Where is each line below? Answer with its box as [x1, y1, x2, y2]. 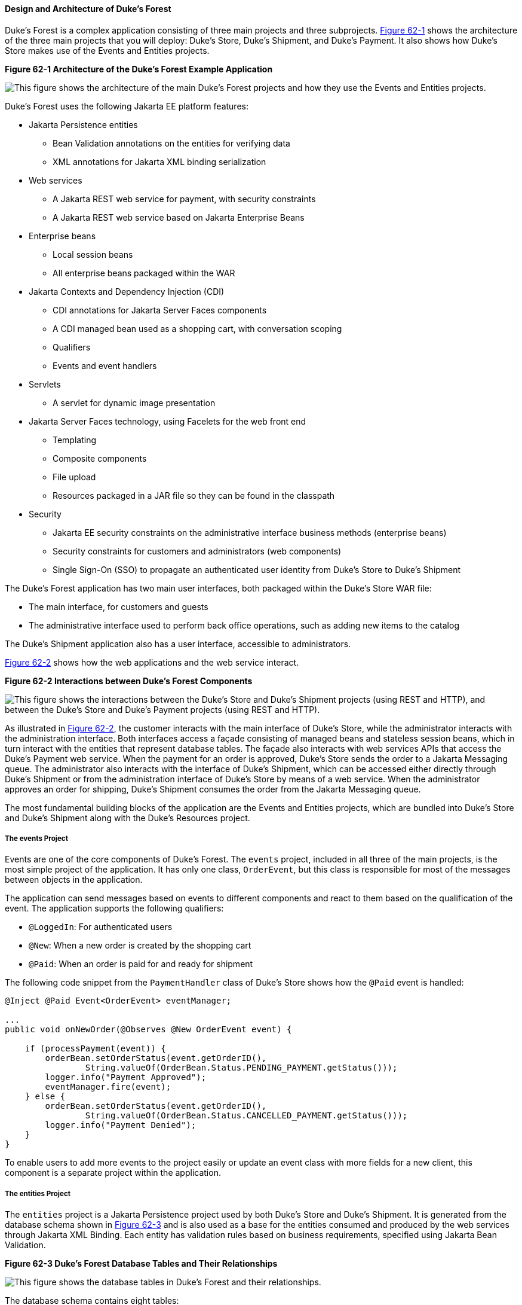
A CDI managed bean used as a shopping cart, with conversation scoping [53, 323, 342, 334]
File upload [53, 471, 96, 482]
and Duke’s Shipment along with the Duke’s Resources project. [5, 812, 250, 823]
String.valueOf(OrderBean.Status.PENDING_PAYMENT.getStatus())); [85, 1063, 398, 1073]
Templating [53, 434, 97, 445]
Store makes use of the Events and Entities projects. [5, 45, 210, 56]
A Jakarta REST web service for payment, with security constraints [53, 193, 316, 204]
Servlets [29, 379, 61, 389]
